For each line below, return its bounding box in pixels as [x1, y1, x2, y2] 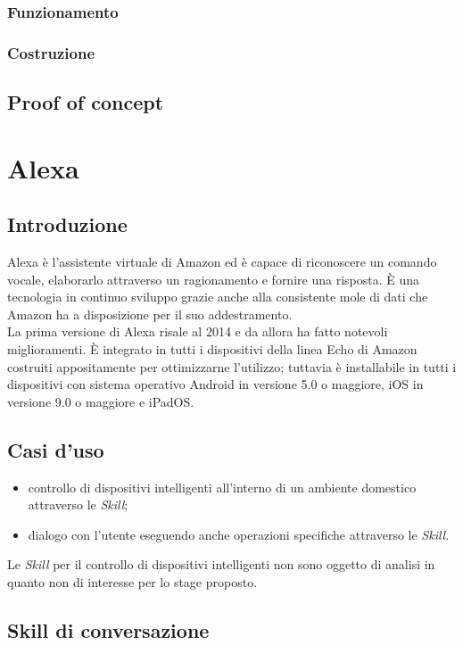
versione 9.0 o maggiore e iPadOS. [7, 392, 194, 410]
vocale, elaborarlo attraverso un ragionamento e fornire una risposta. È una [7, 269, 419, 288]
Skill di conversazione [7, 616, 210, 643]
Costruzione [7, 41, 95, 63]
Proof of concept [7, 88, 164, 116]
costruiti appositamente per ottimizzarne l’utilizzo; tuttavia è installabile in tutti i [7, 357, 457, 376]
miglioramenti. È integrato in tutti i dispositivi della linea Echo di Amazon [7, 340, 418, 359]
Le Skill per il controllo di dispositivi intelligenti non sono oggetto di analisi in [7, 555, 435, 574]
